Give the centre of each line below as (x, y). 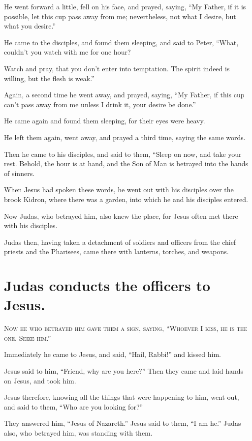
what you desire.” (30, 26)
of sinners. (19, 173)
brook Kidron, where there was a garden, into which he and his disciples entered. (126, 199)
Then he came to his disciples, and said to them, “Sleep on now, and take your (123, 154)
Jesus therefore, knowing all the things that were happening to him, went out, (122, 397)
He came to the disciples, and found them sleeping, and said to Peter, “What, (121, 42)
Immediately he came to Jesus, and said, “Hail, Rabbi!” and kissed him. (112, 354)
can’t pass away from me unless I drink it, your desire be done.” (100, 104)
